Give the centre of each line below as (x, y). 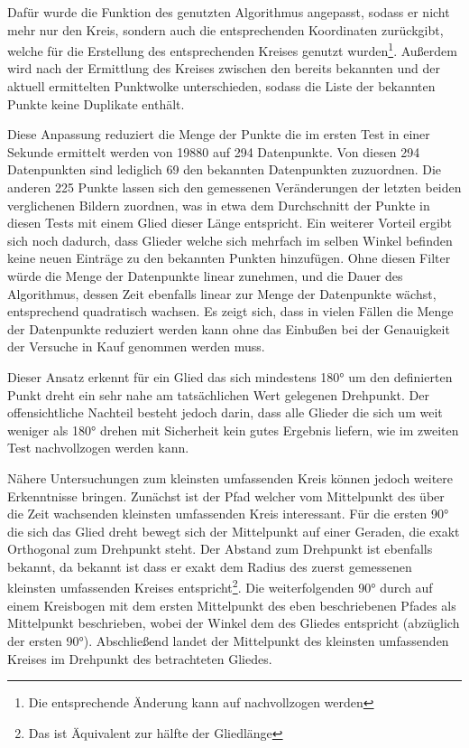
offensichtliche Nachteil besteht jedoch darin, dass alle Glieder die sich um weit (225, 412)
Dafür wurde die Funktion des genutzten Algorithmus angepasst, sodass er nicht (229, 12)
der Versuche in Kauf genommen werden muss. (136, 346)
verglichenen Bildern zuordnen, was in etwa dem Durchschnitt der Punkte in (219, 205)
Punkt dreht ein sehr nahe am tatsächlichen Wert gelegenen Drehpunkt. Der (219, 394)
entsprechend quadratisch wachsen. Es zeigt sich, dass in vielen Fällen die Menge (230, 311)
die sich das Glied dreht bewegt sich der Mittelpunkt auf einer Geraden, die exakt (234, 531)
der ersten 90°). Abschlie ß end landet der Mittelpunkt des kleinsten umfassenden (228, 640)
